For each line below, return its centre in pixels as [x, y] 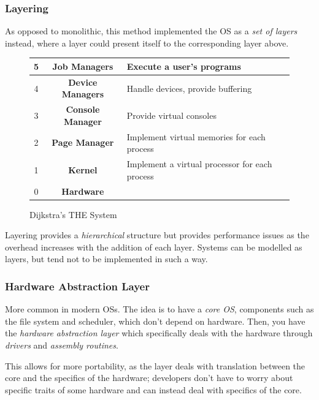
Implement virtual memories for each [196, 136]
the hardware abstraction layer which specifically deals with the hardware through [159, 333]
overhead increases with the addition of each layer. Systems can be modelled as [154, 247]
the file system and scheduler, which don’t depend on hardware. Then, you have [155, 321]
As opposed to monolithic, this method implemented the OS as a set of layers [151, 31]
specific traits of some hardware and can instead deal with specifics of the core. [153, 389]
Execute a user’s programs [184, 66]
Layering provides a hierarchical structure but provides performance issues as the [157, 235]
